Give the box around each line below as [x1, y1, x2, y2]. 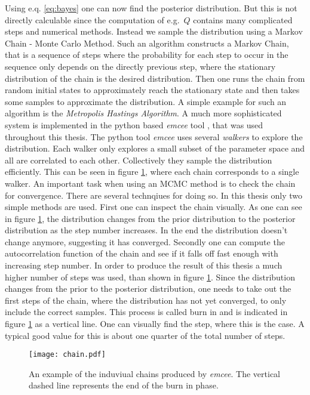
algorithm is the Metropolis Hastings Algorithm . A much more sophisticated [5, 107, 282, 119]
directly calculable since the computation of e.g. [5, 13, 180, 26]
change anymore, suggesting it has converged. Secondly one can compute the [5, 235, 285, 248]
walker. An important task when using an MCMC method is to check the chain [5, 177, 296, 189]
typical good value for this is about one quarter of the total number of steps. [5, 329, 286, 341]
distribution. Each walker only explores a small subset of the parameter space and [5, 142, 305, 155]
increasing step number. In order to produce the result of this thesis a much [5, 259, 283, 271]
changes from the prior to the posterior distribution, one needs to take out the [5, 282, 291, 295]
